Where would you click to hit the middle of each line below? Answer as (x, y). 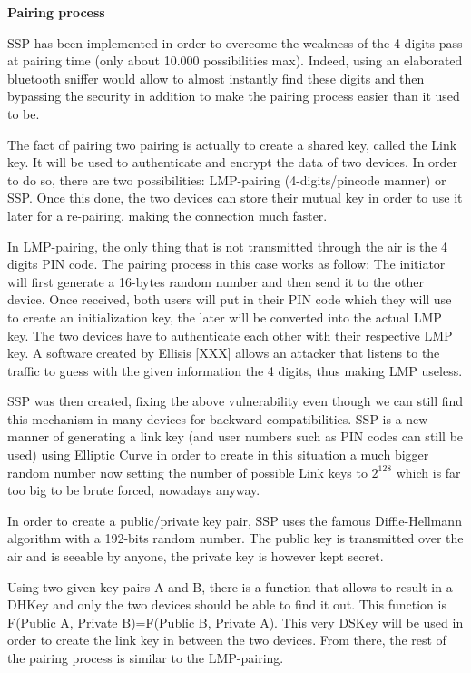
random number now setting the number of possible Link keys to (187, 472)
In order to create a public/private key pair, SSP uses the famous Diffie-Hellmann (235, 520)
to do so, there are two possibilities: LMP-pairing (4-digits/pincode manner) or (227, 179)
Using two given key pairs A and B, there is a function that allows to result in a (230, 586)
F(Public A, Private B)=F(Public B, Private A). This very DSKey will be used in (235, 622)
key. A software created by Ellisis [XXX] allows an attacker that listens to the (224, 353)
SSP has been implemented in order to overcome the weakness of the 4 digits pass (235, 42)
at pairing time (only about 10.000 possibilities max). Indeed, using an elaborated (235, 60)
